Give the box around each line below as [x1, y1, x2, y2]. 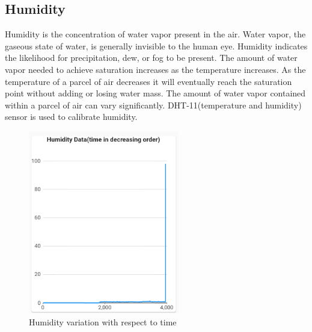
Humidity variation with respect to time [29, 315, 177, 328]
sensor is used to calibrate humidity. [5, 110, 138, 123]
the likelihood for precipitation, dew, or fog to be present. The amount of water [5, 51, 298, 64]
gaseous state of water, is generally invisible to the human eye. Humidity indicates [5, 39, 308, 52]
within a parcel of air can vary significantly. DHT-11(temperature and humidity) [5, 98, 302, 111]
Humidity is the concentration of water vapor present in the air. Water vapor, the [5, 28, 306, 40]
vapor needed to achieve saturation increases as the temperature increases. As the [5, 63, 306, 75]
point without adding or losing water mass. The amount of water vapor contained [5, 87, 306, 99]
